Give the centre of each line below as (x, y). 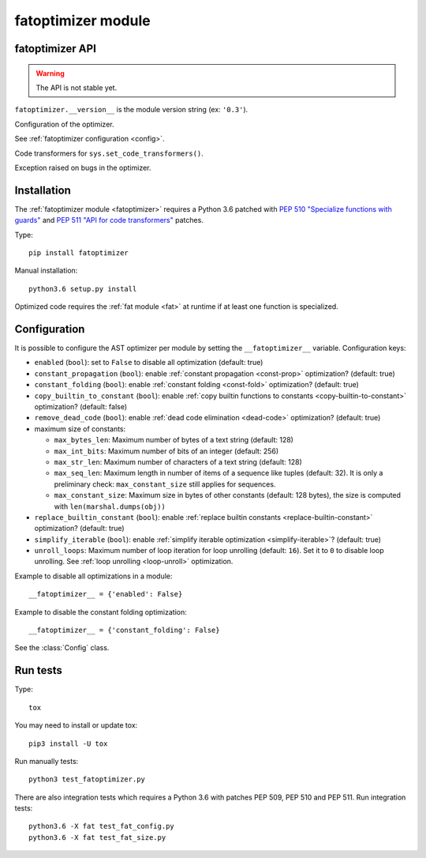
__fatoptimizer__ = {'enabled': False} (106, 594)
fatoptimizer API (55, 49)
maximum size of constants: (80, 429)
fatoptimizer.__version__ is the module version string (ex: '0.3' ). (131, 110)
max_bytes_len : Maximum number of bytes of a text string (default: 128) (174, 440)
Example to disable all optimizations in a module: (93, 576)
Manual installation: (46, 271)
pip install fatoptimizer (79, 252)
